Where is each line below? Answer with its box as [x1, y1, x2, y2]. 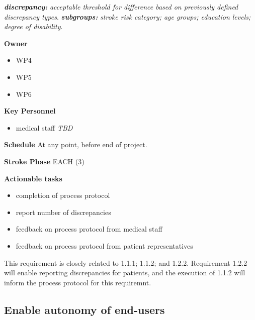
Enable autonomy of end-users [4, 301, 165, 317]
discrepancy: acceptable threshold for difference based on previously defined [4, 2, 238, 12]
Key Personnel [4, 105, 56, 116]
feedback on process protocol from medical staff [16, 224, 162, 234]
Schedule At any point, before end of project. [4, 139, 147, 150]
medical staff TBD [16, 122, 73, 133]
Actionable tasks [4, 173, 62, 183]
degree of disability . [4, 21, 63, 32]
